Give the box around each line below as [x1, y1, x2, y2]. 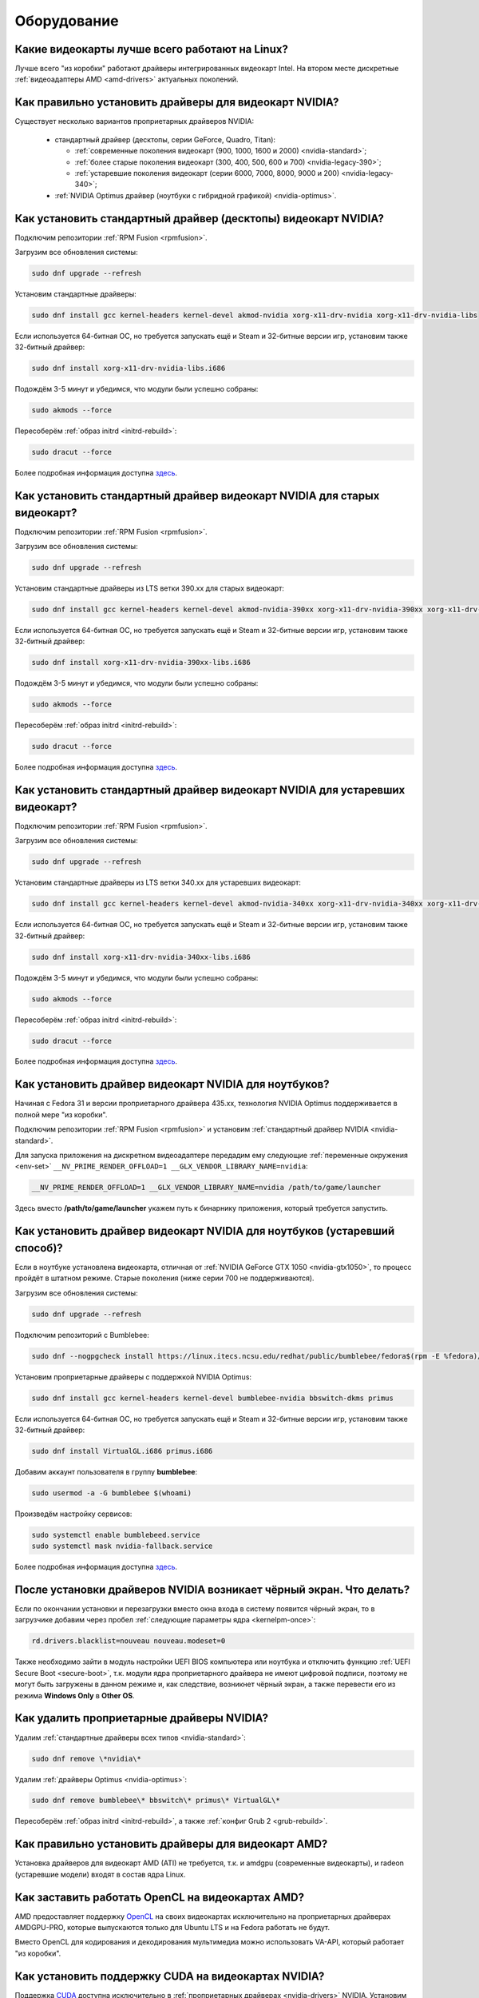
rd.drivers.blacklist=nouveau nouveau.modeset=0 [31, 1637, 226, 1646]
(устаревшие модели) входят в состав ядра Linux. [14, 1869, 186, 1879]
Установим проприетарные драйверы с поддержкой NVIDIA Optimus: [14, 1371, 251, 1382]
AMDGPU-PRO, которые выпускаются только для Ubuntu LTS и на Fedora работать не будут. [14, 1923, 331, 1932]
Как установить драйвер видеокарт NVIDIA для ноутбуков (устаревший [14, 1224, 395, 1238]
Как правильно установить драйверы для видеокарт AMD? [14, 1837, 328, 1851]
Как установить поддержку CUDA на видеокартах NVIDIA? [14, 1969, 325, 1983]
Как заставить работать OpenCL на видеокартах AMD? [14, 1890, 305, 1904]
